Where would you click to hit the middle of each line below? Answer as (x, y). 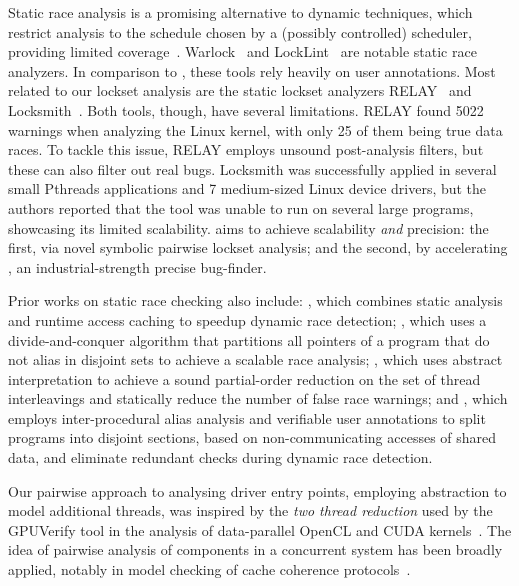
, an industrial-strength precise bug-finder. (137, 266)
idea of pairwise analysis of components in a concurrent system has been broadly (255, 549)
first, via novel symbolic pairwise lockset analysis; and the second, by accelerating (258, 247)
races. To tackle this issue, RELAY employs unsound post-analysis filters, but (246, 149)
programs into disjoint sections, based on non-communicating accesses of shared (252, 437)
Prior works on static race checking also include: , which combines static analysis (255, 300)
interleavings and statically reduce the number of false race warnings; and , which (258, 398)
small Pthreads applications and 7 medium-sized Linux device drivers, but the (247, 188)
